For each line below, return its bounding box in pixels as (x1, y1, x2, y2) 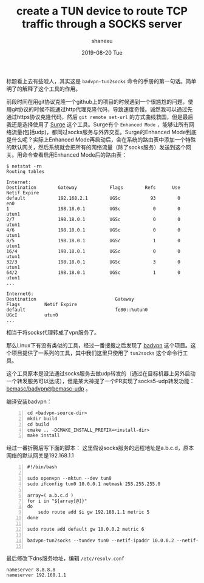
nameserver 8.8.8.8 (6, 567, 56, 573)
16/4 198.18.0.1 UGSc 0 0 (6, 248, 181, 254)
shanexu (91, 37, 113, 44)
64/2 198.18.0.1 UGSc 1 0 (6, 269, 181, 276)
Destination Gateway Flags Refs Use (6, 184, 181, 191)
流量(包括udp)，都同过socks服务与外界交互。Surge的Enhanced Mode (11, 128, 186, 135)
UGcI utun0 (6, 312, 59, 318)
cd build (27, 421, 50, 428)
